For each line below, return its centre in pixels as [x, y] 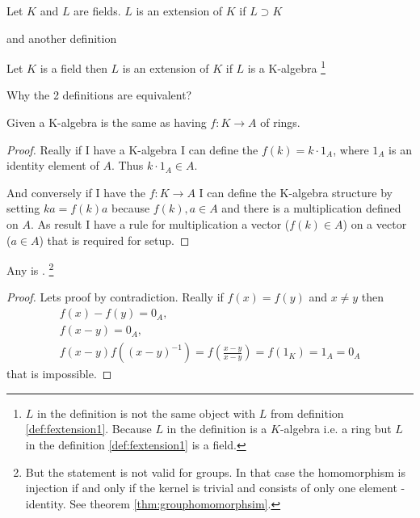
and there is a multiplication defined [311, 208]
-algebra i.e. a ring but [336, 429]
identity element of [53, 165]
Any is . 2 [30, 269]
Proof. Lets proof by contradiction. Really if [115, 297]
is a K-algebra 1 [286, 67]
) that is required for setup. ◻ [114, 240]
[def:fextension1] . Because [88, 429]
